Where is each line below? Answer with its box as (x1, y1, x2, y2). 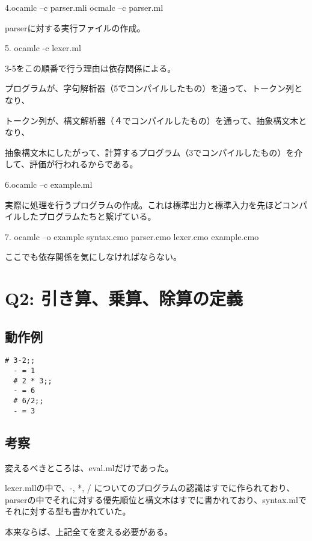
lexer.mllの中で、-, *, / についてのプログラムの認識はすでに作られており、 (5, 481, 295, 494)
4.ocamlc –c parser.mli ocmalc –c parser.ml (5, 1, 164, 13)
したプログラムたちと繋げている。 (21, 210, 156, 223)
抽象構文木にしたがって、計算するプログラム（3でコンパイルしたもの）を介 (5, 146, 303, 158)
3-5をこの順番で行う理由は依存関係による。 (5, 61, 176, 74)
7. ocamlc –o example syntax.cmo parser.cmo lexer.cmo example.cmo (5, 230, 259, 243)
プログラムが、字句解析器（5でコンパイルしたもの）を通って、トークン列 (5, 82, 294, 94)
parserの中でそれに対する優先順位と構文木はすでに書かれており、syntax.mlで (5, 493, 307, 505)
